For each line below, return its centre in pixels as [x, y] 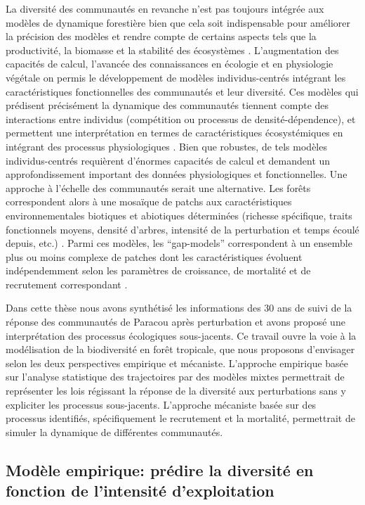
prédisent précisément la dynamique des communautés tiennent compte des [167, 105]
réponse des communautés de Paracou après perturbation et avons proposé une [175, 322]
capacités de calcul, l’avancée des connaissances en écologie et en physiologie [170, 64]
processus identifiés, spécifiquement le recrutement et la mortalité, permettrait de [180, 418]
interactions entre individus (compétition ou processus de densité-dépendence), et [181, 119]
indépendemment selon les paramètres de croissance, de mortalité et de [158, 270]
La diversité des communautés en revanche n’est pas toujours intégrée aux [165, 8]
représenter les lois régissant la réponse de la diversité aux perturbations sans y [176, 391]
